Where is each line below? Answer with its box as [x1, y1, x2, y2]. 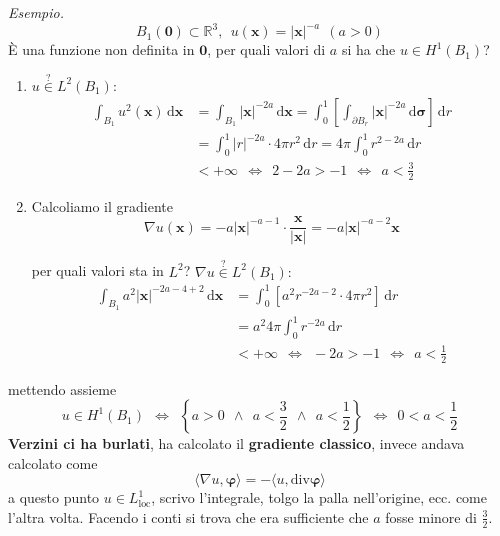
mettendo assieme [8, 378, 117, 399]
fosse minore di [385, 506, 477, 527]
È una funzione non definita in [8, 39, 195, 60]
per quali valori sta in [31, 260, 164, 281]
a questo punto [8, 487, 100, 508]
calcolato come [8, 452, 98, 473]
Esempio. [8, 2, 65, 22]
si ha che [341, 39, 396, 60]
